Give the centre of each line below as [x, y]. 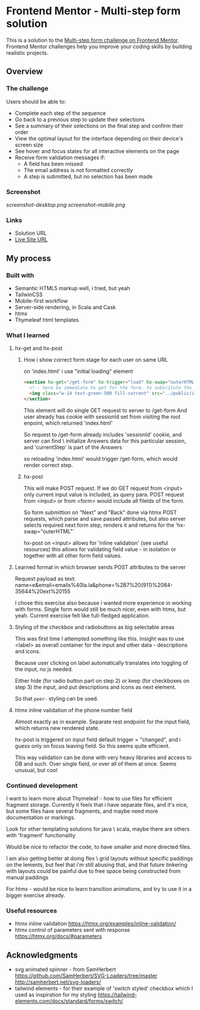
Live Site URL [31, 240]
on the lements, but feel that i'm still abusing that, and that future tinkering [97, 865]
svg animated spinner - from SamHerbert [65, 969]
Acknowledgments [42, 955]
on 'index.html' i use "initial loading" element [78, 371]
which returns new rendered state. [57, 728]
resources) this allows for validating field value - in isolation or [100, 549]
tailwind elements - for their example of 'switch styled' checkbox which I [104, 989]
